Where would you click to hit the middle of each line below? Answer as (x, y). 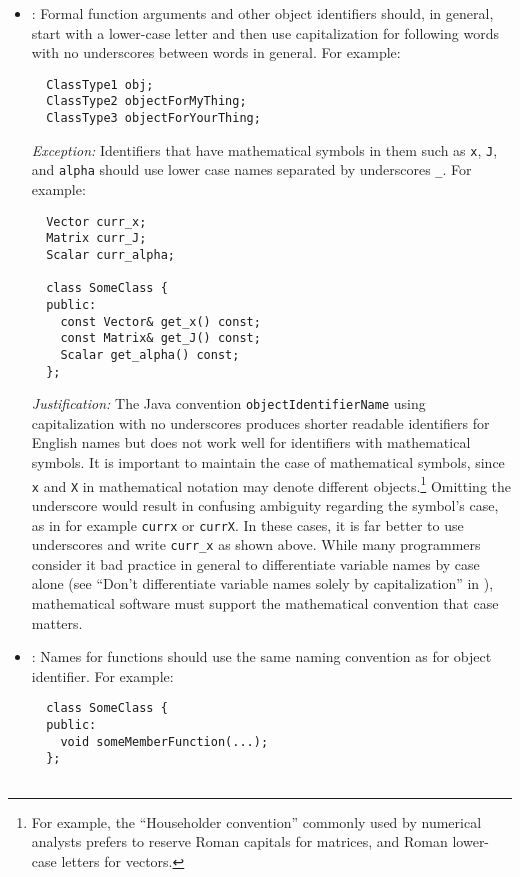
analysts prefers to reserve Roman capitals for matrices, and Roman (239, 841)
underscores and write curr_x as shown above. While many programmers (256, 544)
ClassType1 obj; (100, 84)
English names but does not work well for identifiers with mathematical (251, 442)
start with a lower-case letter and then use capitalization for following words (265, 32)
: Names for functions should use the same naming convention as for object (261, 656)
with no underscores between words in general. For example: (216, 52)
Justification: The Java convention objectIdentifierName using (228, 403)
